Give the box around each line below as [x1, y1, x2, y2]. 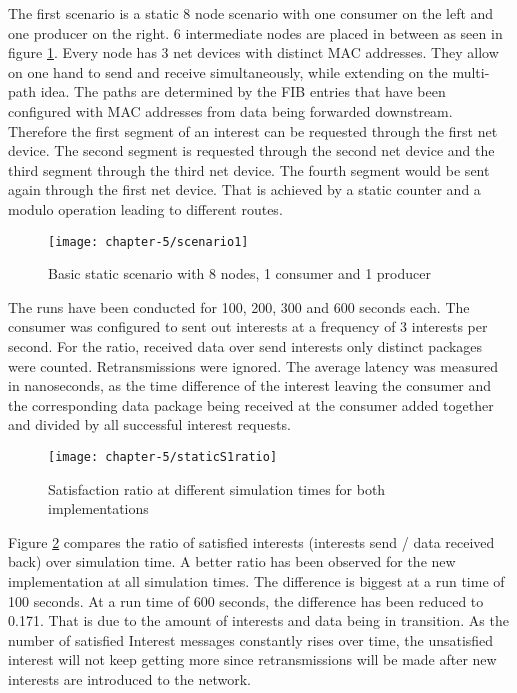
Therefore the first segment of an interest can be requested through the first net [8, 120, 498, 141]
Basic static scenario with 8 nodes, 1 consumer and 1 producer [48, 263, 431, 284]
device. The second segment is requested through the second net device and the [8, 140, 495, 161]
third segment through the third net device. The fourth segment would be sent [8, 159, 490, 180]
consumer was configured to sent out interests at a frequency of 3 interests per [8, 316, 488, 337]
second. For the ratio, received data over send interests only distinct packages [8, 335, 483, 356]
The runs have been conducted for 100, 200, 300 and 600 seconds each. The [8, 296, 470, 317]
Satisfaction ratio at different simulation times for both [48, 478, 386, 499]
